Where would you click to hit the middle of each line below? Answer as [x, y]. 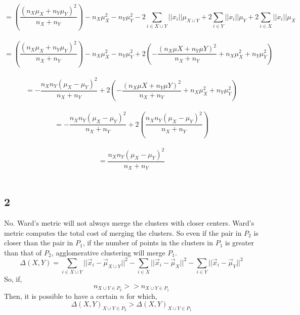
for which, [142, 296]
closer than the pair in [39, 243]
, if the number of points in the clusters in [148, 243]
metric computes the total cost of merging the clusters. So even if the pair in [123, 232]
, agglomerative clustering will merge [108, 252]
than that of [23, 252]
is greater [240, 243]
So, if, [13, 279]
